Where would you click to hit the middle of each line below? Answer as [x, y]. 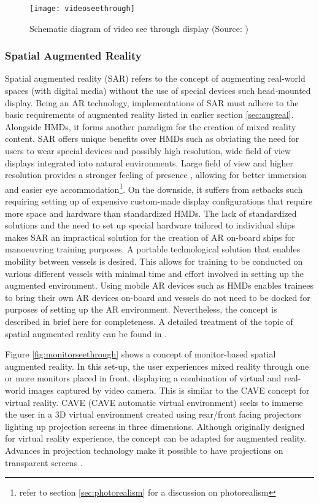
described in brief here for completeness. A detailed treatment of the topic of [149, 321]
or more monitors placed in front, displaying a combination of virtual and [143, 378]
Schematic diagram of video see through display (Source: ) [139, 28]
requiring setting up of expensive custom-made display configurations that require [159, 201]
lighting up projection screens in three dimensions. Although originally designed [155, 426]
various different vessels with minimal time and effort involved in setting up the [154, 273]
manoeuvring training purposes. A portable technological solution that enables [153, 249]
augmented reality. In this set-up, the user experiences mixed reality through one [157, 366]
